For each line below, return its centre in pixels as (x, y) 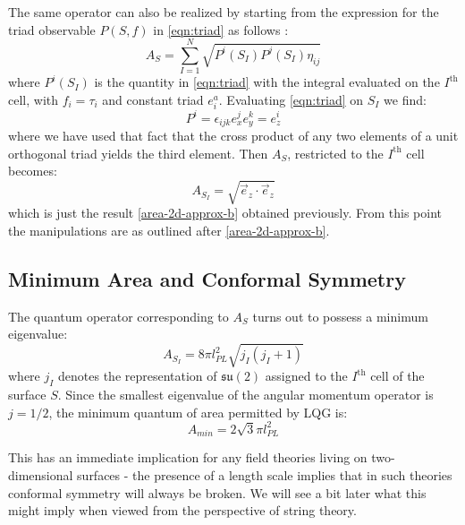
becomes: (33, 171)
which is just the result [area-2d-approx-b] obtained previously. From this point (225, 213)
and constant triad (153, 99)
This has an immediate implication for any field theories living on (188, 457)
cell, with (33, 99)
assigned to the (306, 376)
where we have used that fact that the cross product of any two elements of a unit (233, 136)
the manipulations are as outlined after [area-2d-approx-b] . (169, 230)
